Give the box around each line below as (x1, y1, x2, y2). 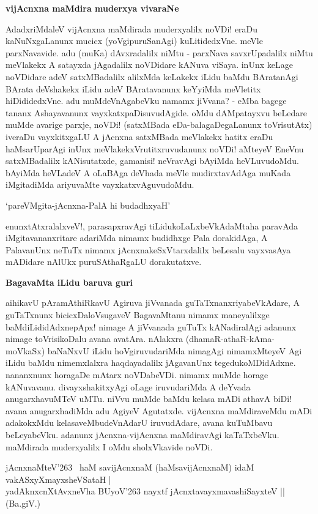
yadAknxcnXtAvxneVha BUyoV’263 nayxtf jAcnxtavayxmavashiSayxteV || (6, 485, 285, 497)
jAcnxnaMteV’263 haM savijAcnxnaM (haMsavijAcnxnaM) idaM (6, 461, 254, 474)
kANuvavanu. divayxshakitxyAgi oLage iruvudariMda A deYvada (6, 380, 251, 393)
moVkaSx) (6, 344, 45, 357)
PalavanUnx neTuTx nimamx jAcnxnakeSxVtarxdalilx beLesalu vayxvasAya (6, 243, 291, 256)
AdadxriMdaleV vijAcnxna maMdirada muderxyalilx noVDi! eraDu (6, 22, 258, 35)
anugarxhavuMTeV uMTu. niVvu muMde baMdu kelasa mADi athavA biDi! (6, 392, 292, 405)
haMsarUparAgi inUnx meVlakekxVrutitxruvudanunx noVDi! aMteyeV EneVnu (6, 142, 304, 155)
